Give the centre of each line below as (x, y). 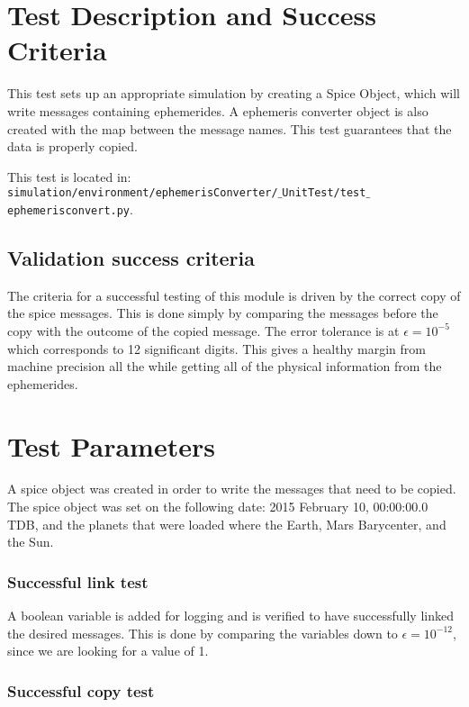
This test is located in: (69, 176)
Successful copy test (81, 690)
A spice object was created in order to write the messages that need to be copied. (232, 489)
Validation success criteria (131, 257)
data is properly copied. (72, 146)
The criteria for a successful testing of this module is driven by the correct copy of (234, 295)
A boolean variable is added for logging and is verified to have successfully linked (230, 616)
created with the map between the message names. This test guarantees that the (230, 128)
